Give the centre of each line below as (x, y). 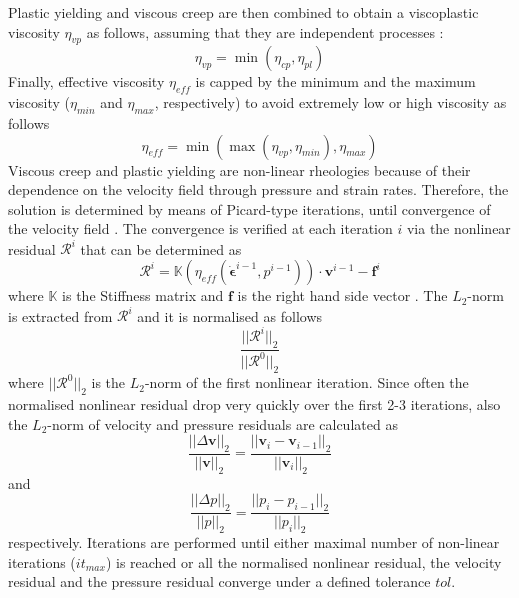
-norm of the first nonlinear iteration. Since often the (306, 382)
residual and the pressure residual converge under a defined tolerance (219, 581)
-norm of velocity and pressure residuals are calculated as (222, 423)
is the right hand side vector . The (342, 295)
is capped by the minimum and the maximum (335, 81)
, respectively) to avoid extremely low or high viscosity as (330, 102)
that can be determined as (161, 248)
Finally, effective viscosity (86, 81)
